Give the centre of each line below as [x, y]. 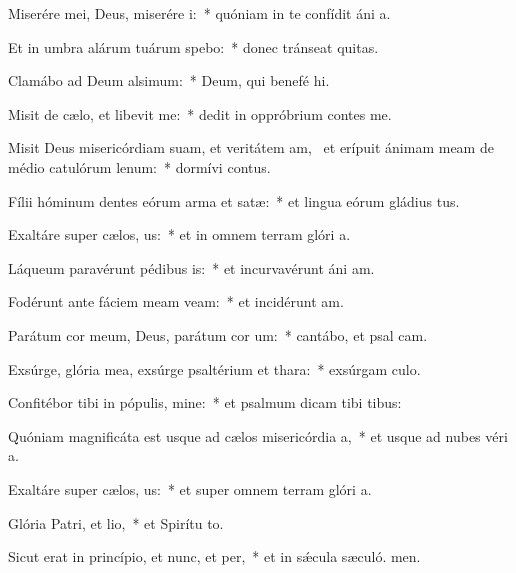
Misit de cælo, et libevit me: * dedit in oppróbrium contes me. [200, 113]
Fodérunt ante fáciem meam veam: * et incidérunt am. [176, 301]
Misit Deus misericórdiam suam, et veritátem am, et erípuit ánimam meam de [251, 147]
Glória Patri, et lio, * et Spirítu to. [116, 522]
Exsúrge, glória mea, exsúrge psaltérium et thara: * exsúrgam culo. [214, 368]
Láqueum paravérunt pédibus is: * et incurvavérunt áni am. [191, 267]
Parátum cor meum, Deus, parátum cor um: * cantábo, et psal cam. [218, 334]
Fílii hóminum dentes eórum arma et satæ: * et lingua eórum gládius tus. [234, 200]
